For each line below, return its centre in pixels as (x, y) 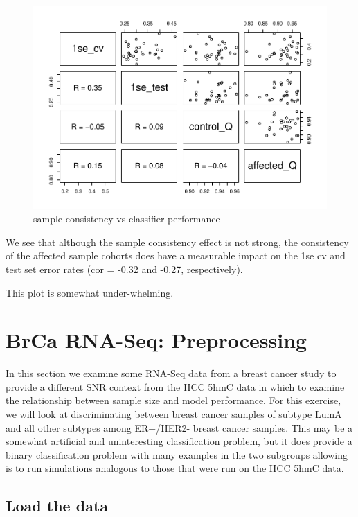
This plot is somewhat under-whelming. (90, 292)
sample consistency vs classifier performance (127, 219)
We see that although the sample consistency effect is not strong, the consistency (177, 242)
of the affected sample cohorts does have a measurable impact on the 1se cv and (176, 255)
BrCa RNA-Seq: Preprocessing (156, 340)
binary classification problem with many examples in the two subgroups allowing (177, 454)
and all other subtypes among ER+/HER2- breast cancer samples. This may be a (179, 427)
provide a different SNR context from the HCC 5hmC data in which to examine (175, 386)
